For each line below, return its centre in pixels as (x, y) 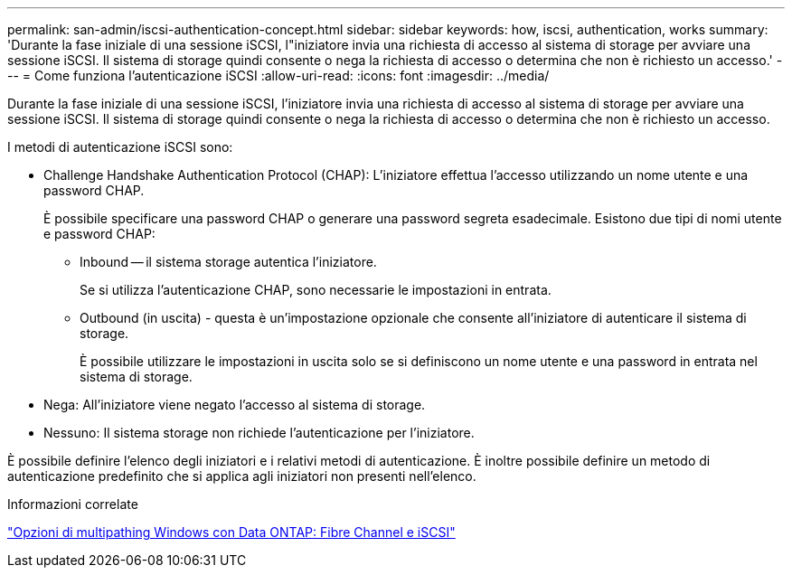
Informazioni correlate (73, 504)
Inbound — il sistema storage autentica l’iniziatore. (228, 262)
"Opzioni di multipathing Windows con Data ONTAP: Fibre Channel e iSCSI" (231, 532)
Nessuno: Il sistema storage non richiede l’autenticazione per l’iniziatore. (259, 433)
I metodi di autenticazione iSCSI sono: (120, 147)
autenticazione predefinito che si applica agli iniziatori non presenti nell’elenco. (242, 476)
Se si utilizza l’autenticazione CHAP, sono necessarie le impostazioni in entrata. (316, 290)
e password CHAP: (99, 234)
